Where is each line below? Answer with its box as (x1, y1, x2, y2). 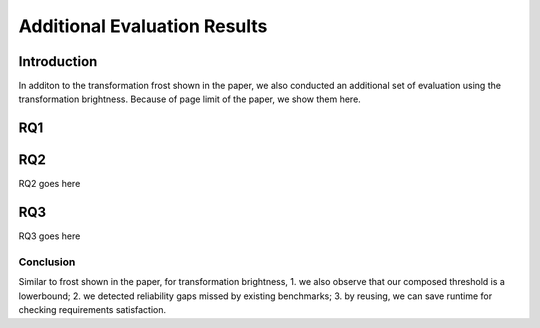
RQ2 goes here (18, 178, 81, 190)
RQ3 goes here (18, 230, 81, 242)
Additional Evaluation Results (18, 15, 268, 37)
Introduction (18, 53, 98, 70)
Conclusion (18, 255, 76, 269)
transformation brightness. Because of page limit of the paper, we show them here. (18, 93, 362, 105)
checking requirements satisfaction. (18, 304, 167, 316)
